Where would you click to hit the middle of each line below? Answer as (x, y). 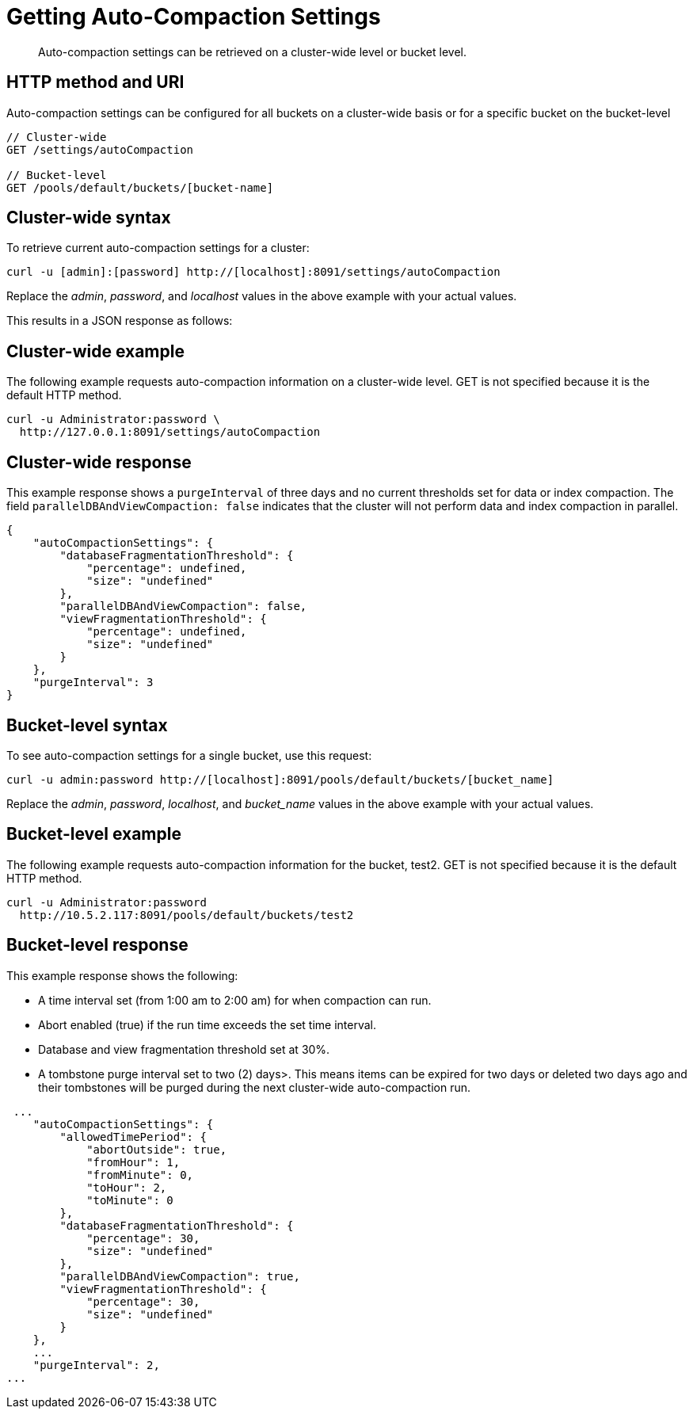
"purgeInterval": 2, (96, 1365)
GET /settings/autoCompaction (100, 149)
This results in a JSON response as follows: (120, 321)
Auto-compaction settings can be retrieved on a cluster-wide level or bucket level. (252, 51)
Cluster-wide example (95, 351)
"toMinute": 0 (130, 1200)
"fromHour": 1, (133, 1162)
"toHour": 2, (127, 1187)
